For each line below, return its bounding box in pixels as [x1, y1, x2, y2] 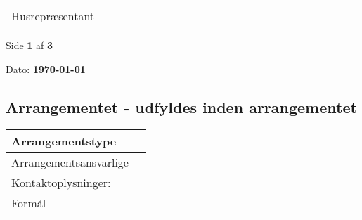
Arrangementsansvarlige [11, 154, 129, 171]
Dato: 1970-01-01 [6, 61, 86, 76]
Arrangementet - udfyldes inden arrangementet [6, 96, 357, 117]
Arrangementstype [11, 133, 117, 150]
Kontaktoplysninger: [11, 174, 111, 191]
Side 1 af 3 [6, 38, 53, 52]
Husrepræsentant [11, 8, 95, 24]
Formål [11, 195, 46, 212]
